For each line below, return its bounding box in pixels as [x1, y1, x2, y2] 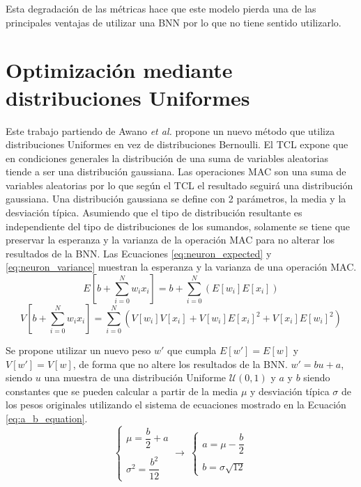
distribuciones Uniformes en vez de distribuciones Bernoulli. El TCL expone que [6, 137, 348, 152]
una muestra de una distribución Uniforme [44, 370, 226, 385]
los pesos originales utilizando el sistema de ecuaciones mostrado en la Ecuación [6, 397, 346, 412]
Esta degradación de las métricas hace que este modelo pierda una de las [6, 1, 316, 15]
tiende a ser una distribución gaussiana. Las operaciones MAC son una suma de [6, 164, 346, 179]
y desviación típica [249, 383, 330, 398]
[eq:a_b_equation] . [6, 411, 88, 425]
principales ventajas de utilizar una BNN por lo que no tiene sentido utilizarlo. [6, 15, 341, 29]
